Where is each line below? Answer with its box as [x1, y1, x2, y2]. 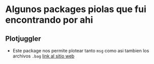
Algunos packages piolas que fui [5, 4, 146, 15]
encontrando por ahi [5, 14, 93, 26]
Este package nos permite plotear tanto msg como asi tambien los [12, 48, 149, 53]
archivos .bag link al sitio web [12, 53, 75, 59]
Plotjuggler [5, 34, 42, 43]
